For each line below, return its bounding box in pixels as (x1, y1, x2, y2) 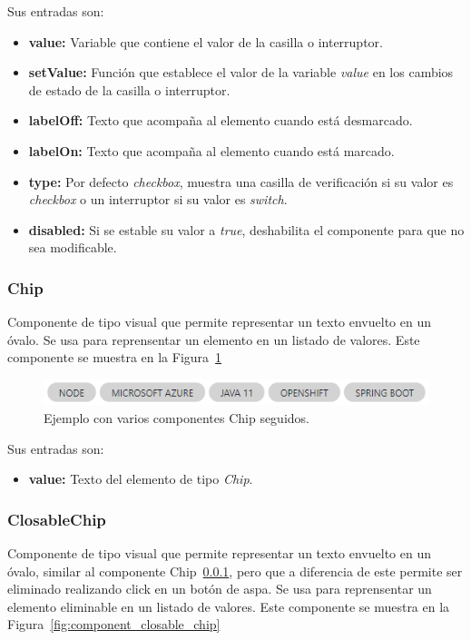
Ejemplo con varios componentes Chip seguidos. (44, 408, 309, 427)
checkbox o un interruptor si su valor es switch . (28, 190, 288, 209)
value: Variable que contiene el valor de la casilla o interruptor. (28, 32, 383, 51)
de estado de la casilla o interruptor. (28, 80, 231, 99)
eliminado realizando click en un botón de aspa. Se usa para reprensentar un (7, 579, 432, 598)
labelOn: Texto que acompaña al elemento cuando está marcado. (28, 141, 395, 160)
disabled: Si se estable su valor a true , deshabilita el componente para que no (28, 220, 465, 239)
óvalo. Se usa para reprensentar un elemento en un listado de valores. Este (7, 330, 420, 349)
